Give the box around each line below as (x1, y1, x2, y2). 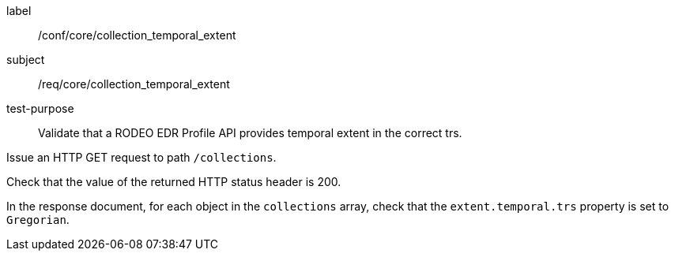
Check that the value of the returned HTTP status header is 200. (6, 175, 341, 188)
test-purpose (6, 102, 74, 115)
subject (6, 53, 45, 66)
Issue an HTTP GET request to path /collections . (6, 151, 277, 164)
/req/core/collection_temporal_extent (38, 77, 230, 91)
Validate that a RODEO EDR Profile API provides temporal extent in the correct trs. (38, 126, 462, 140)
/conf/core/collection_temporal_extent (38, 28, 236, 42)
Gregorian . (6, 213, 70, 226)
